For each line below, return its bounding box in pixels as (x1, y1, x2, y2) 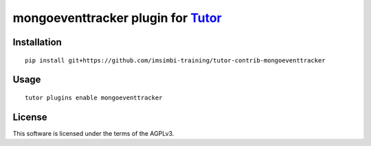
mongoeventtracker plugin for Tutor (12, 10, 223, 25)
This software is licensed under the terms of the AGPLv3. (12, 129, 175, 137)
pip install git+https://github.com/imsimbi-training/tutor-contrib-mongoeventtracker (25, 56, 326, 64)
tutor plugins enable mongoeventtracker (25, 93, 163, 101)
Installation (12, 36, 62, 48)
